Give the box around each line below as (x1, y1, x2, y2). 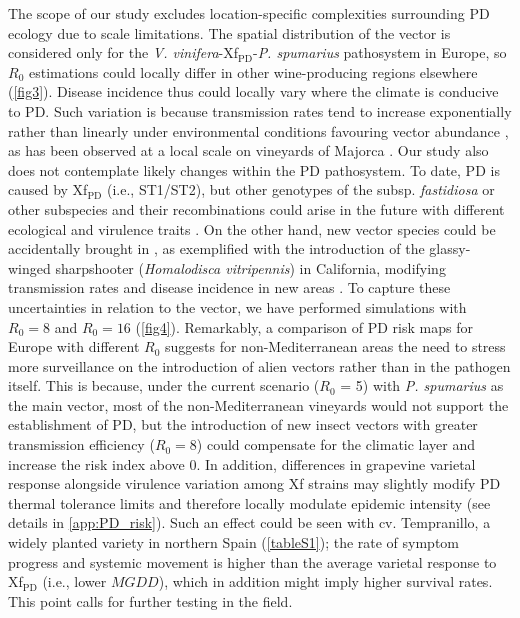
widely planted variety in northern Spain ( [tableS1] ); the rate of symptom (8, 532, 460, 553)
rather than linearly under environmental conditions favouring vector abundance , (8, 120, 509, 141)
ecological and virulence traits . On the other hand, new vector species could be (8, 218, 496, 239)
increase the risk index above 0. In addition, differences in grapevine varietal (8, 453, 476, 474)
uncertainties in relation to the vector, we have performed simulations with (8, 296, 467, 317)
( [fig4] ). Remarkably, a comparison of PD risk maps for (135, 316, 473, 337)
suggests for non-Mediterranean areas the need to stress (165, 336, 506, 357)
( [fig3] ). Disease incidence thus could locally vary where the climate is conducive (8, 81, 499, 102)
